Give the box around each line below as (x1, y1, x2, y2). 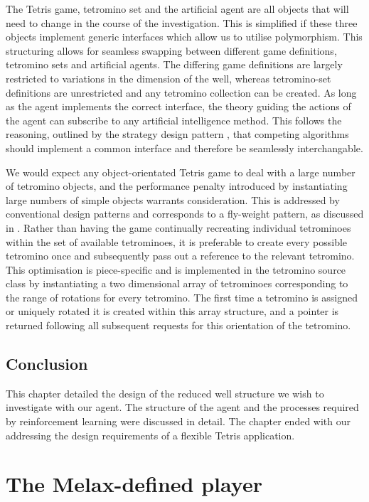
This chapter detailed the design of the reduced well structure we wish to (6, 385, 324, 400)
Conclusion (6, 353, 88, 375)
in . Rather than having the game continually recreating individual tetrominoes (6, 220, 351, 235)
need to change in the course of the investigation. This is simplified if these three (6, 15, 358, 30)
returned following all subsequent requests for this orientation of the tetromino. (6, 318, 351, 333)
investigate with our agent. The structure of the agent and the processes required (6, 400, 359, 415)
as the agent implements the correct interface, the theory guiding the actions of (6, 99, 351, 114)
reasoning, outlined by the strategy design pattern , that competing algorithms (6, 127, 349, 141)
